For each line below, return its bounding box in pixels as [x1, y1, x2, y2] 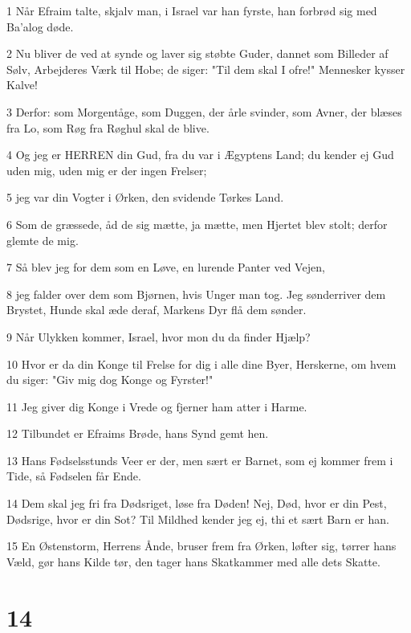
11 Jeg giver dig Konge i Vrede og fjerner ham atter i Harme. [6, 398, 307, 415]
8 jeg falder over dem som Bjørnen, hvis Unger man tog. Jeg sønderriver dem [6, 285, 386, 302]
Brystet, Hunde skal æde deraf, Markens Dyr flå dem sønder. [6, 301, 307, 318]
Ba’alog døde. [6, 18, 74, 35]
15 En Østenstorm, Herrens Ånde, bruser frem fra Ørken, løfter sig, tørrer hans [6, 537, 397, 554]
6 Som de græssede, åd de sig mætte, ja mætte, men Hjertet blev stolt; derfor [6, 215, 388, 232]
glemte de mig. [6, 231, 79, 248]
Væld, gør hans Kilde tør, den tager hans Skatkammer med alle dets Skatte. [6, 553, 380, 570]
